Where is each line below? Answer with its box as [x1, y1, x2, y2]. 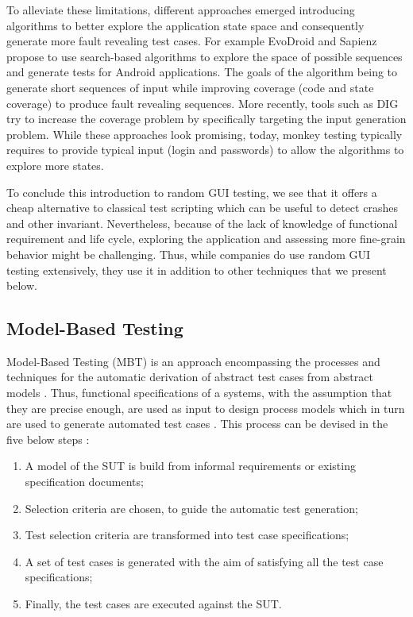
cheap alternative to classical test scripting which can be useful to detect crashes [6, 199, 398, 216]
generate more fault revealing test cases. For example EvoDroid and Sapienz [6, 33, 377, 49]
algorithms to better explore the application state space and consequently [6, 17, 365, 33]
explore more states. [6, 156, 104, 173]
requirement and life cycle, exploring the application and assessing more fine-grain [6, 230, 406, 247]
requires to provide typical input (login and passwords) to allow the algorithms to [6, 141, 404, 158]
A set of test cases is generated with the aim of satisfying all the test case [25, 553, 384, 569]
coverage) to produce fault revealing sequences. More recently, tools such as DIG [6, 94, 399, 111]
